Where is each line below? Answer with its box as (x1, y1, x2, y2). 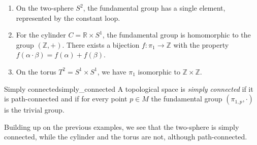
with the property (173, 39, 229, 50)
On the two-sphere (16, 3, 74, 13)
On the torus (16, 66, 56, 77)
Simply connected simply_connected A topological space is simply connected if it (4, 83, 253, 94)
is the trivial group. (4, 104, 65, 115)
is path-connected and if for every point (4, 93, 127, 104)
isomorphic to (138, 66, 180, 77)
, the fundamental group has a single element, (83, 3, 226, 13)
